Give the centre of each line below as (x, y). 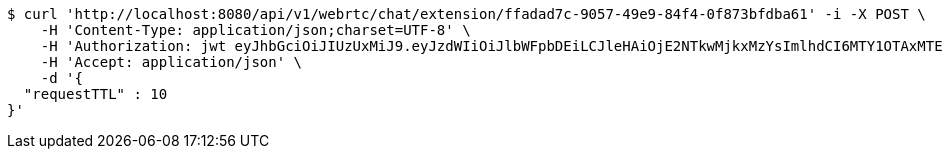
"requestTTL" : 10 (95, 94)
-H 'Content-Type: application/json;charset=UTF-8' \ (255, 30)
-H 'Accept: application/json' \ (171, 62)
